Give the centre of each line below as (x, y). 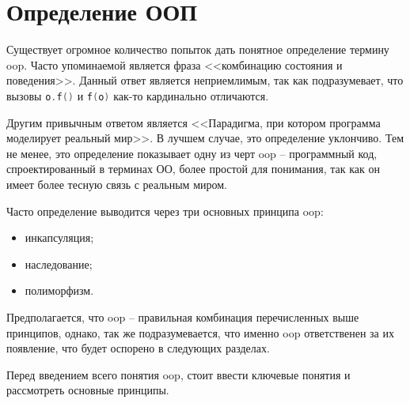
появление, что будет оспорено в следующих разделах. (138, 348)
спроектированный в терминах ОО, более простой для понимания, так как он (193, 169)
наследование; (59, 264)
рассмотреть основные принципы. (88, 390)
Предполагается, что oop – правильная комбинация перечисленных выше (183, 316)
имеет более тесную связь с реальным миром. (117, 184)
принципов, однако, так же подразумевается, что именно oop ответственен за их (200, 332)
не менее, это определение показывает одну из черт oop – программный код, (192, 153)
